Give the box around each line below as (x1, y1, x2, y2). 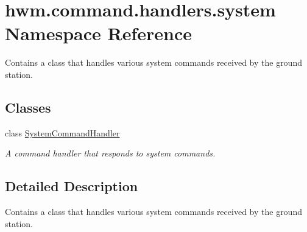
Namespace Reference (5, 21, 192, 46)
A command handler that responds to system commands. (5, 147, 216, 160)
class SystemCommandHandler (5, 126, 120, 139)
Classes (5, 97, 51, 116)
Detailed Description (5, 177, 138, 195)
